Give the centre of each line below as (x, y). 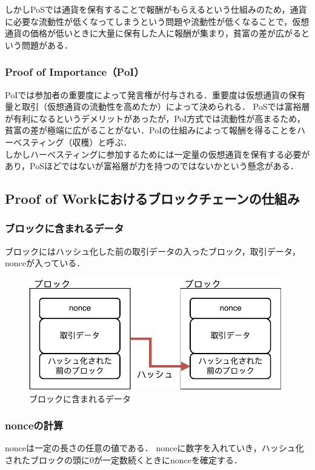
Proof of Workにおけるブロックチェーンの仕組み (152, 199)
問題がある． (47, 45)
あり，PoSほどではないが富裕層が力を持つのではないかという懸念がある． (152, 166)
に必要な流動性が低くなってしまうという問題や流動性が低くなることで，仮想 (157, 21)
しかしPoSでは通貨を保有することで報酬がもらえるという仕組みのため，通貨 (156, 9)
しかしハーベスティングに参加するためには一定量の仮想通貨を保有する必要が (157, 154)
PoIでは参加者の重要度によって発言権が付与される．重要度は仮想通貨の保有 (155, 94)
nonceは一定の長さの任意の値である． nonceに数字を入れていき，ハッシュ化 (154, 448)
